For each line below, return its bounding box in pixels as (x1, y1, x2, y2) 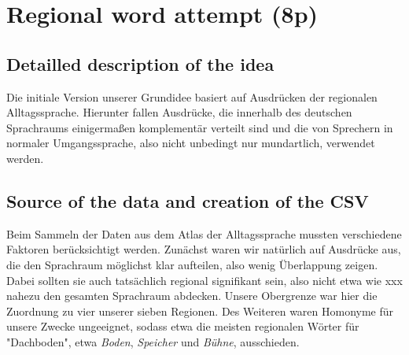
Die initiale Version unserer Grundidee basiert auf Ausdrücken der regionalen (6, 88, 378, 105)
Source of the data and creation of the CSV (6, 188, 369, 213)
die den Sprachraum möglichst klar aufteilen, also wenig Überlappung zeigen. (6, 256, 378, 272)
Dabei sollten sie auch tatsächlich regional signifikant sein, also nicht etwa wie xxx (6, 272, 403, 288)
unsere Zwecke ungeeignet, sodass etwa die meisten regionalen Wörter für (6, 318, 359, 335)
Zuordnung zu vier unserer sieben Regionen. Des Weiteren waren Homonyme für (6, 302, 394, 319)
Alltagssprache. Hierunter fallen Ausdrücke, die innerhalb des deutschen (6, 104, 352, 120)
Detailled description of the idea (6, 51, 275, 76)
